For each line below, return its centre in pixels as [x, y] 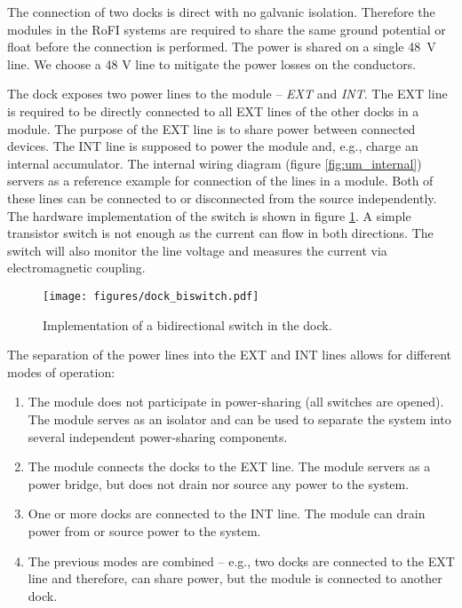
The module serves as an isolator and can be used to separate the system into [239, 418]
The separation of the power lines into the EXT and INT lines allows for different [229, 355]
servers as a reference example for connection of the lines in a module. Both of [220, 181]
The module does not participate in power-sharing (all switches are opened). [236, 402]
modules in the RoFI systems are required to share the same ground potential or [227, 29]
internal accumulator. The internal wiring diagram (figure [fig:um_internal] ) [215, 163]
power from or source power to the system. [144, 530]
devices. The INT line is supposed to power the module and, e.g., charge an [213, 146]
